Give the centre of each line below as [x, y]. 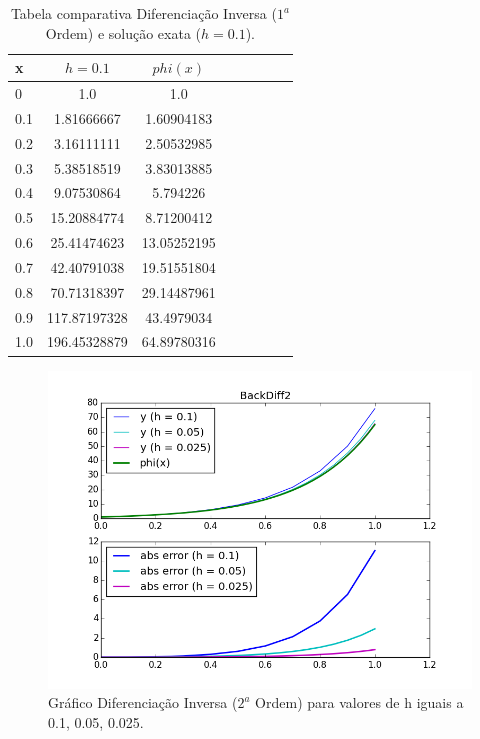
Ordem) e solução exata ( [123, 32]
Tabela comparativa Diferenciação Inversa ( [143, 13]
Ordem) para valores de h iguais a [359, 702]
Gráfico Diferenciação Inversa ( [143, 702]
